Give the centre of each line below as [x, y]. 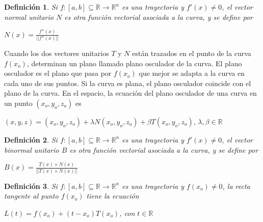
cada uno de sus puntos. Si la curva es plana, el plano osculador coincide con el [128, 83]
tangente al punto [31, 196]
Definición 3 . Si [31, 186]
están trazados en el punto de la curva [192, 53]
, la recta [236, 186]
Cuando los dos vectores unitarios [57, 53]
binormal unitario [32, 149]
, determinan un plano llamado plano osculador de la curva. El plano [134, 63]
